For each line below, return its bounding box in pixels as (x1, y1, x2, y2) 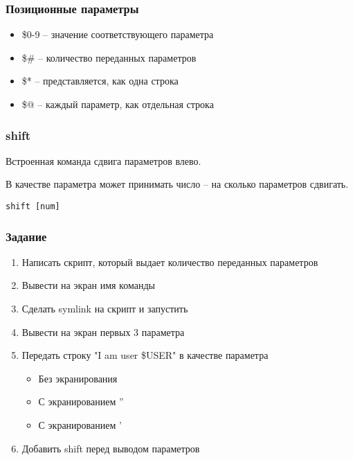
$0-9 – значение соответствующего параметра (21, 27, 214, 42)
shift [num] (6, 202, 60, 211)
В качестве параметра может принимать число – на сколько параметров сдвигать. (6, 177, 349, 191)
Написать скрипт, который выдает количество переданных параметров (21, 254, 318, 269)
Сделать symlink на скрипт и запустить (21, 301, 188, 316)
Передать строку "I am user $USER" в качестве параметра (21, 348, 269, 362)
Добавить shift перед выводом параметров (21, 441, 200, 455)
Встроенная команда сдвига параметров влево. (6, 153, 201, 168)
